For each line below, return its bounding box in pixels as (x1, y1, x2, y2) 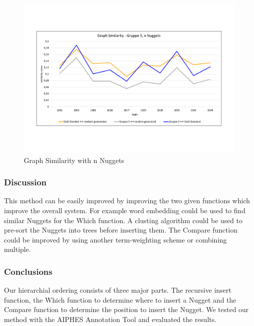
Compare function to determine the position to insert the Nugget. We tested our (4, 304, 249, 315)
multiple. (4, 244, 31, 254)
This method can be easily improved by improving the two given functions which (4, 195, 250, 206)
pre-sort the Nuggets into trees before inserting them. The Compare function (4, 225, 238, 235)
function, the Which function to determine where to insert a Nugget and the (4, 294, 237, 305)
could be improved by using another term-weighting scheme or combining (4, 234, 227, 244)
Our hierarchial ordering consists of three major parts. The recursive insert (4, 285, 232, 295)
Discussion (4, 176, 47, 188)
